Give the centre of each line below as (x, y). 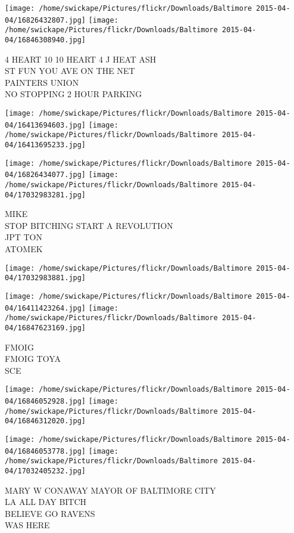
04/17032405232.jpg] (46, 471)
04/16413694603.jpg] (46, 125)
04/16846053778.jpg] (46, 451)
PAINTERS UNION (42, 82)
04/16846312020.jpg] (46, 421)
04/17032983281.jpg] (46, 195)
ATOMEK (24, 249)
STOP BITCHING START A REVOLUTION (89, 225)
